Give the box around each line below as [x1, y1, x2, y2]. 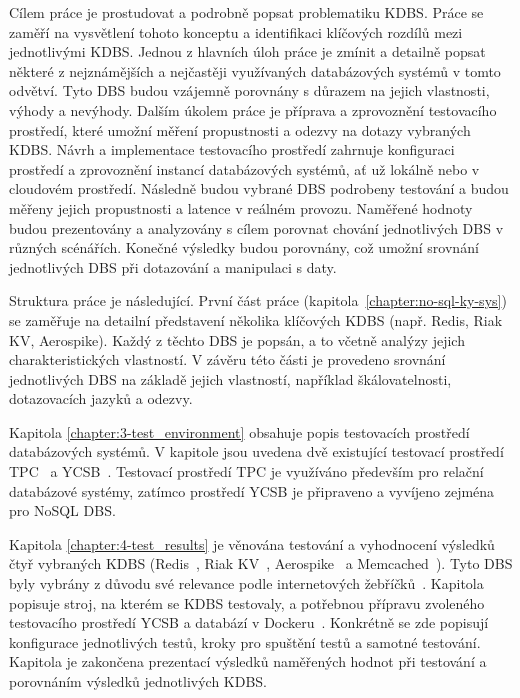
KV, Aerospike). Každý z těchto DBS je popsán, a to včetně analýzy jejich [9, 329, 465, 350]
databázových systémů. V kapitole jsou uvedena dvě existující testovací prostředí [9, 441, 504, 462]
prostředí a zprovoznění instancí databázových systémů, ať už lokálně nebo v [9, 158, 480, 179]
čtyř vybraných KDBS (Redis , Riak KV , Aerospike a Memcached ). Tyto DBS [9, 553, 513, 574]
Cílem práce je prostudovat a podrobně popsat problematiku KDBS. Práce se [9, 2, 484, 22]
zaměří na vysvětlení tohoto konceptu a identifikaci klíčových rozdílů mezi [9, 21, 463, 42]
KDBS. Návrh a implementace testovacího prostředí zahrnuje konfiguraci [9, 139, 455, 160]
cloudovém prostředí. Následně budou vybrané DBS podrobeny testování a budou [9, 178, 509, 199]
